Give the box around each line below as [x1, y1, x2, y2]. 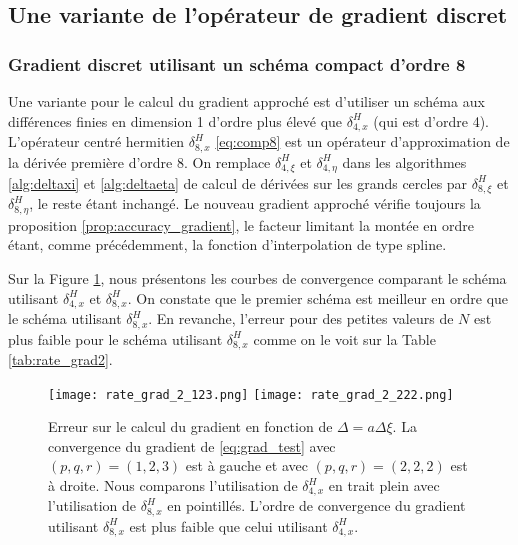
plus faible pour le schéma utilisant [8, 328, 223, 349]
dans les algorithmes [342, 151, 467, 172]
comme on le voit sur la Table [253, 328, 436, 349]
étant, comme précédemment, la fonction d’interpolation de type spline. [8, 234, 447, 255]
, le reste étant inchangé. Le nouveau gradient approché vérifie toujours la [29, 193, 481, 214]
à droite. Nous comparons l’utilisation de [48, 475, 298, 496]
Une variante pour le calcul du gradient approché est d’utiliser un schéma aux [8, 91, 485, 111]
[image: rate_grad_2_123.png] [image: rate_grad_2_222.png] [48, 387, 454, 402]
